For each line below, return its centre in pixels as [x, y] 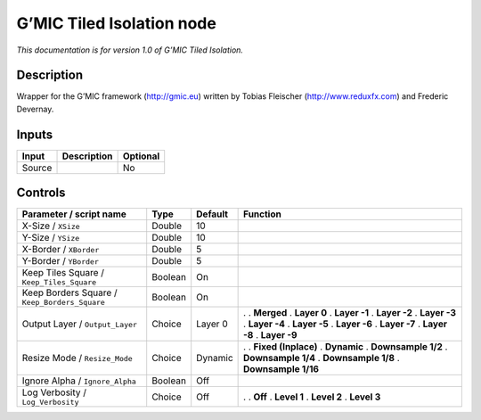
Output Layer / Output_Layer [80, 324]
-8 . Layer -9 [270, 335]
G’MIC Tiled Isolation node [117, 23]
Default [212, 214]
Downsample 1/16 [281, 369]
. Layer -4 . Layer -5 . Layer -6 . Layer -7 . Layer [345, 324]
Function [263, 214]
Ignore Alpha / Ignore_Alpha [79, 381]
